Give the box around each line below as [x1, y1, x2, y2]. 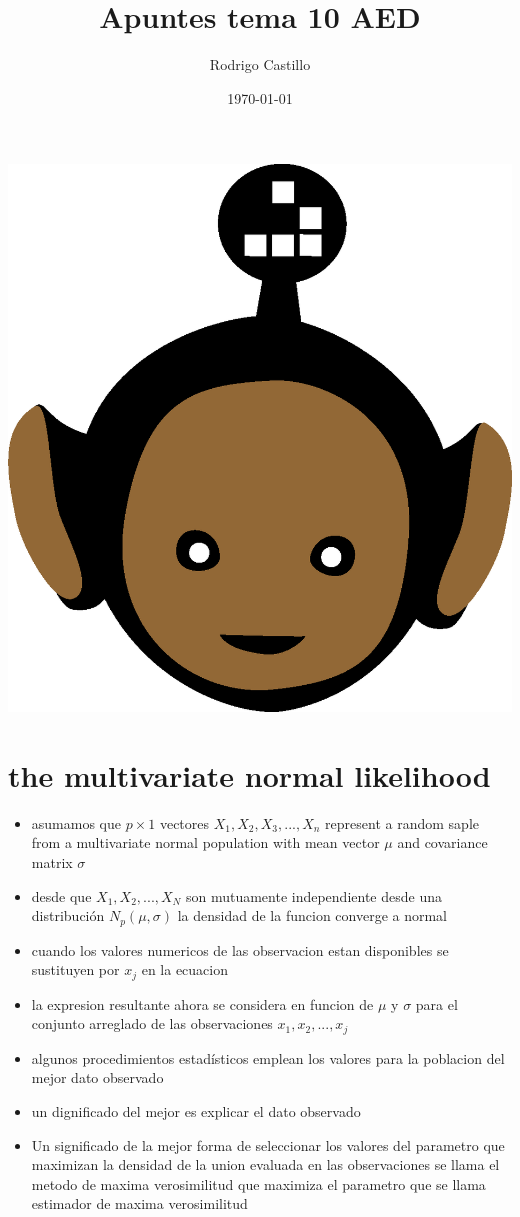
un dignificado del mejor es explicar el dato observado [31, 1101, 361, 1121]
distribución [31, 905, 105, 926]
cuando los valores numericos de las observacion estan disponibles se [31, 939, 449, 960]
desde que [31, 885, 92, 906]
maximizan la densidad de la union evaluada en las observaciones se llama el [31, 1154, 500, 1175]
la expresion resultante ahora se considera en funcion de [31, 993, 374, 1014]
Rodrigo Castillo [209, 54, 311, 75]
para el [415, 993, 458, 1014]
